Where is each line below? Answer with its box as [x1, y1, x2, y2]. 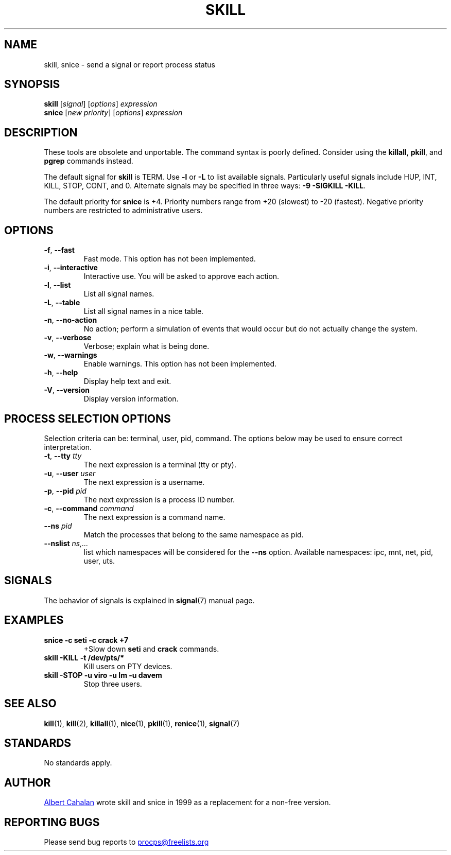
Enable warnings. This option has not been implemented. [83, 359, 277, 369]
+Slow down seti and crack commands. [83, 644, 219, 653]
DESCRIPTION [4, 126, 78, 139]
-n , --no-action [44, 316, 97, 325]
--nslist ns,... [44, 538, 89, 548]
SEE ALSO [4, 697, 57, 710]
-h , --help [44, 368, 78, 377]
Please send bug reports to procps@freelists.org [44, 837, 209, 847]
